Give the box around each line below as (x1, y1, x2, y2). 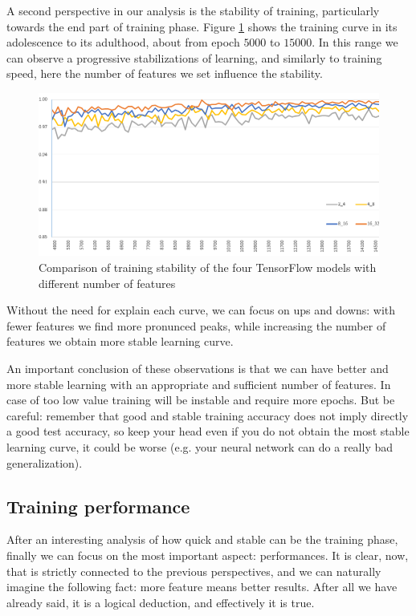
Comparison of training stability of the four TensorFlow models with (39, 259, 377, 276)
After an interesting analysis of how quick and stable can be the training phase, (6, 531, 398, 548)
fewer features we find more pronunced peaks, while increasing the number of (6, 317, 386, 334)
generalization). (6, 454, 83, 471)
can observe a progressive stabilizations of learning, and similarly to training (6, 49, 382, 66)
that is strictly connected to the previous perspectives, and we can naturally (6, 562, 381, 579)
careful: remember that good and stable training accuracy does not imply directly (6, 407, 409, 423)
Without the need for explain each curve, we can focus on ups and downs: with (6, 302, 396, 318)
